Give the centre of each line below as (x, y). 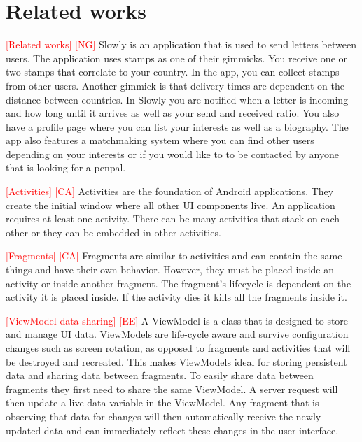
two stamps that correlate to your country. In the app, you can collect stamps (173, 72)
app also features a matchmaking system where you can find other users (160, 140)
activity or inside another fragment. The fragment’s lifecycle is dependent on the (179, 283)
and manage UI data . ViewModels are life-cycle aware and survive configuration (177, 334)
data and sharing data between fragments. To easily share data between (160, 375)
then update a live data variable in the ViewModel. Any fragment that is (162, 402)
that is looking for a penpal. (66, 167)
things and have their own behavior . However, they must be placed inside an (170, 270)
